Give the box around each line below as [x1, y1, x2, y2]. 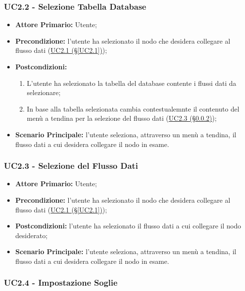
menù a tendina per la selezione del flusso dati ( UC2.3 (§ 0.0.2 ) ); [27, 113, 217, 123]
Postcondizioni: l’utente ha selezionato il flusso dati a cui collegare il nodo [15, 221, 241, 231]
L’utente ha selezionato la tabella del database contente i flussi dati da [27, 78, 236, 88]
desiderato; [15, 230, 48, 240]
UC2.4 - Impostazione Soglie [4, 276, 118, 289]
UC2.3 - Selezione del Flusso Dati [4, 160, 138, 172]
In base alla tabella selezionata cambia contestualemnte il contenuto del [27, 103, 240, 113]
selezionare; [27, 87, 61, 97]
